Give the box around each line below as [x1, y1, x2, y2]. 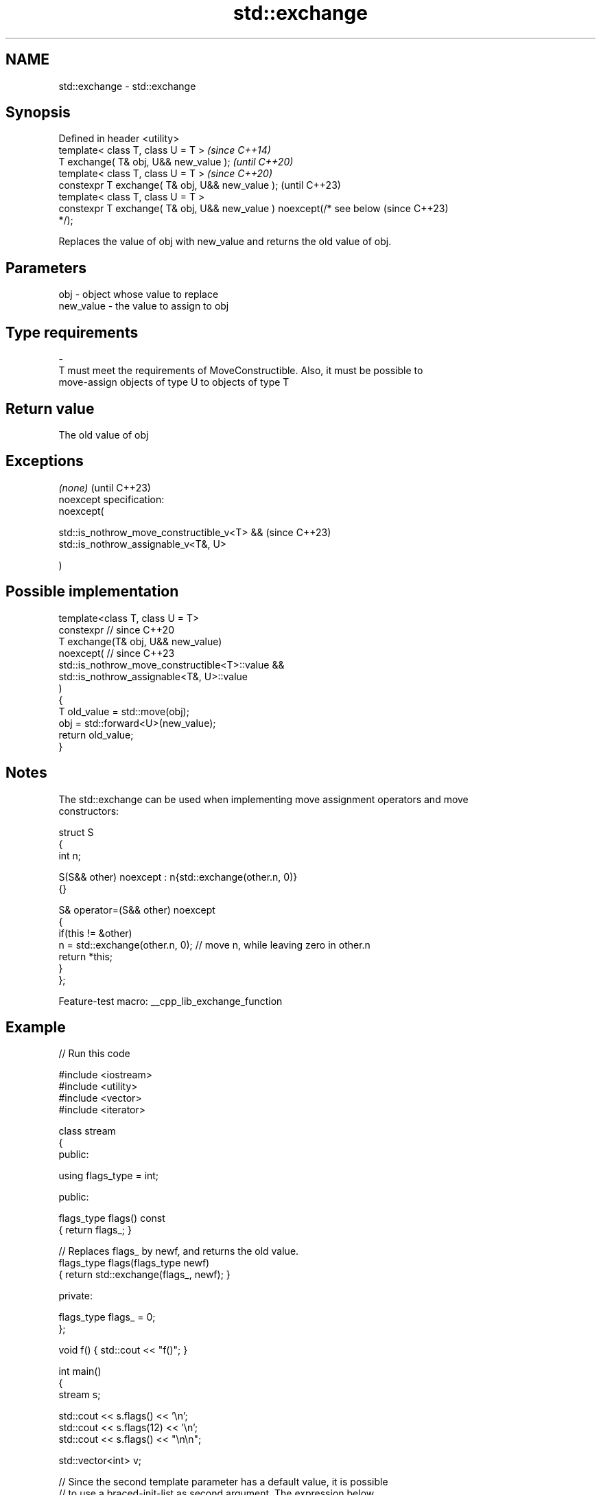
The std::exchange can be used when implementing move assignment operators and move [58, 793, 469, 805]
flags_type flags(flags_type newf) [58, 1257, 210, 1269]
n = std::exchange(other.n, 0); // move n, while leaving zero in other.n [58, 938, 370, 951]
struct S [58, 826, 94, 838]
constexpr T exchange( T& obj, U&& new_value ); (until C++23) [58, 179, 341, 192]
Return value [5, 399, 95, 417]
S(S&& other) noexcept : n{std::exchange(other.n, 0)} [58, 870, 298, 883]
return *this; [58, 950, 113, 962]
